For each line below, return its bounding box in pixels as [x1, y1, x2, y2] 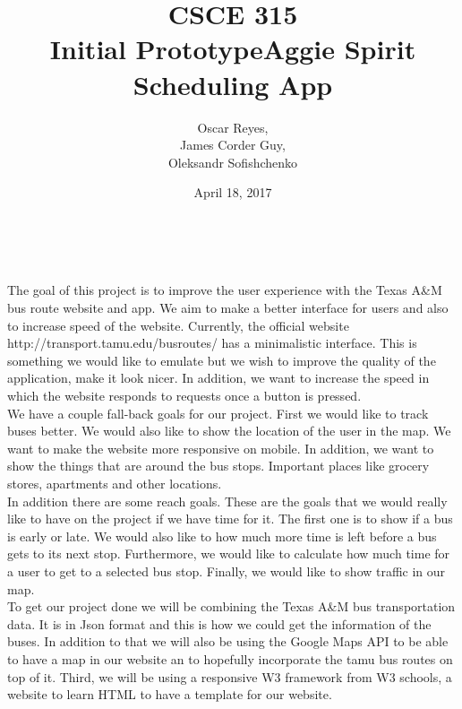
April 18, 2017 [193, 183, 272, 202]
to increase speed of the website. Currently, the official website [7, 316, 349, 334]
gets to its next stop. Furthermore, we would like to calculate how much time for [7, 544, 450, 563]
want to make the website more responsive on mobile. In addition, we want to [7, 438, 434, 457]
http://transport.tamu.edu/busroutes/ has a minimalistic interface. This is [7, 333, 417, 352]
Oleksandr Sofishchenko [167, 152, 298, 171]
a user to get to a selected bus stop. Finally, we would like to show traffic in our [7, 561, 446, 580]
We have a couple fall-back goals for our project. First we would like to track [7, 403, 429, 422]
